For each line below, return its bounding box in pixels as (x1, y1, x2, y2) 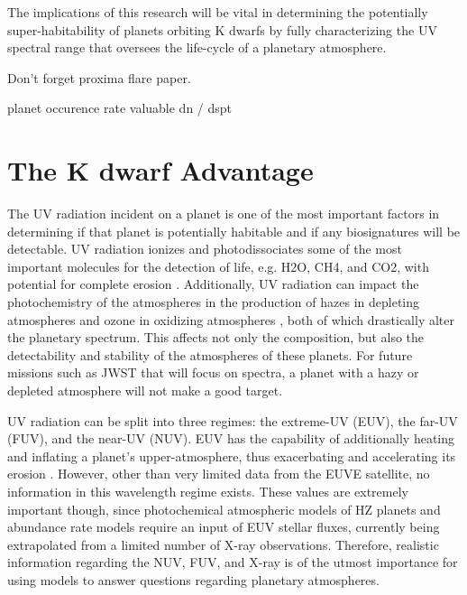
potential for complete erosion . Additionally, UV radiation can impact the (7, 274, 419, 293)
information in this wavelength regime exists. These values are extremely (7, 482, 408, 500)
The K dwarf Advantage (7, 152, 314, 189)
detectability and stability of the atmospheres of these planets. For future (7, 345, 413, 364)
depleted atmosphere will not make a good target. (7, 381, 283, 400)
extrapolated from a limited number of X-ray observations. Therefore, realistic (7, 535, 439, 553)
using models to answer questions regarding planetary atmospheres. (7, 570, 380, 589)
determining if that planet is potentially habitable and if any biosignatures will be (7, 221, 461, 240)
